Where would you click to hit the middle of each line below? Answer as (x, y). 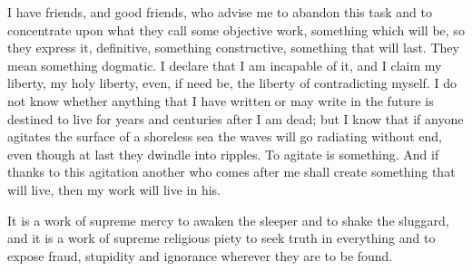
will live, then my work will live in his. (114, 189)
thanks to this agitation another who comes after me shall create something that (231, 172)
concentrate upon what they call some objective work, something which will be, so (236, 29)
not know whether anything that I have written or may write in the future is (221, 100)
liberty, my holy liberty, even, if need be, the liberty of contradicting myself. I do (232, 83)
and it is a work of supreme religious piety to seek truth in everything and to (221, 238)
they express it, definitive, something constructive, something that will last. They (233, 48)
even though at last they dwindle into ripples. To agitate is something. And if (223, 154)
